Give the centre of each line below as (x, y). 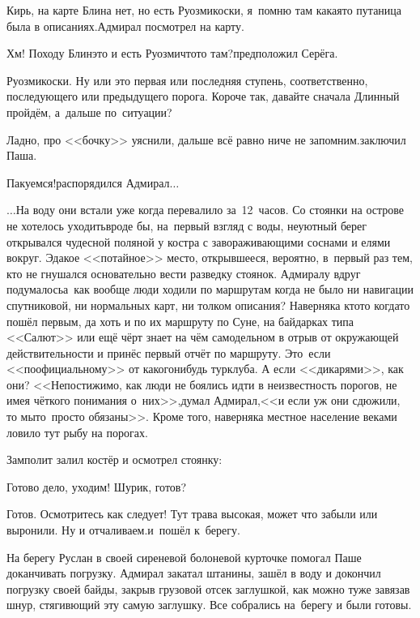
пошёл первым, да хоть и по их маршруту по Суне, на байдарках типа (180, 321)
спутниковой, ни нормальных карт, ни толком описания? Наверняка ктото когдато (208, 305)
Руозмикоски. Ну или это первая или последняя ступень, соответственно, (187, 80)
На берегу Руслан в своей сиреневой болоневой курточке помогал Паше (184, 557)
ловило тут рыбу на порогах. (77, 432)
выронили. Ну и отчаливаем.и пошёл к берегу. (123, 530)
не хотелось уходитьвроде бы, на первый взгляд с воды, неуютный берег (187, 225)
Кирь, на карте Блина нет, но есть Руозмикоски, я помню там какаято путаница (204, 10)
